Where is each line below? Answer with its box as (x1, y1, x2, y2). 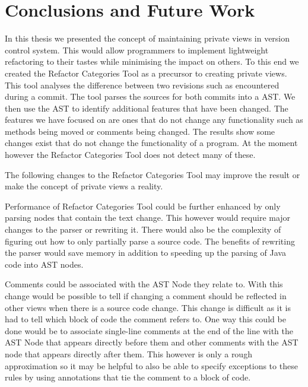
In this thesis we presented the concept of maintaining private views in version (5, 32, 290, 45)
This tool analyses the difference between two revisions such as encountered (5, 78, 280, 91)
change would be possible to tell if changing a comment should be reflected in (5, 290, 287, 302)
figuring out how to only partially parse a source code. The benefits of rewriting (5, 234, 295, 247)
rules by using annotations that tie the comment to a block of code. (5, 371, 251, 383)
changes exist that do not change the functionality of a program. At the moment (5, 137, 298, 149)
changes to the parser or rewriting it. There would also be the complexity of (5, 223, 281, 236)
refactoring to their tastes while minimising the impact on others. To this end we (5, 55, 299, 68)
